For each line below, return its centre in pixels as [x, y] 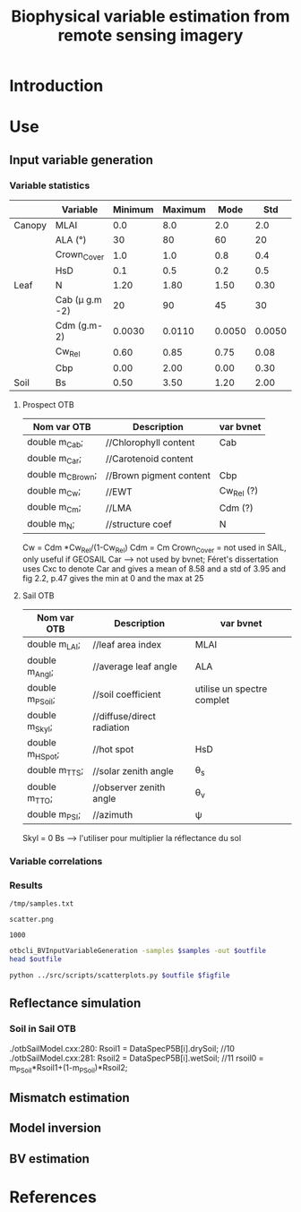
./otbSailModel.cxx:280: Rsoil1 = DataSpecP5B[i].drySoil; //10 [122, 1048]
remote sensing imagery [150, 35]
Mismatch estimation [69, 1098]
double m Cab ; [55, 443]
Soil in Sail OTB [43, 1029]
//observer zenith [129, 787]
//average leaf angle [135, 666]
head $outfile [36, 959]
